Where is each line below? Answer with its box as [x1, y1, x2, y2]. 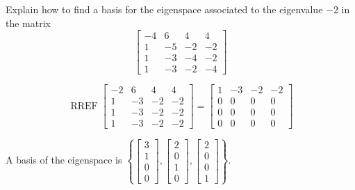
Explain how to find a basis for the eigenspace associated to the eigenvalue [6, 2, 323, 16]
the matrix [6, 15, 51, 30]
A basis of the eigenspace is [6, 152, 122, 167]
